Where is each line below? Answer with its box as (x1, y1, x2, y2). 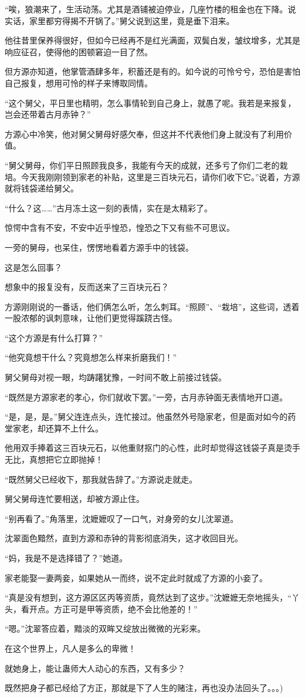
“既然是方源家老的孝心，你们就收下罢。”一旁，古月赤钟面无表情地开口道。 (5, 390, 288, 403)
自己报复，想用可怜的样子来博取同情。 (5, 76, 152, 89)
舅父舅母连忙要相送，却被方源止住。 (5, 493, 144, 505)
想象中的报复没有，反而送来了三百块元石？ (5, 281, 169, 293)
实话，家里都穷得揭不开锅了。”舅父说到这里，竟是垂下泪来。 (5, 14, 235, 26)
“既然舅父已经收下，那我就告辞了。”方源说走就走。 (5, 473, 198, 485)
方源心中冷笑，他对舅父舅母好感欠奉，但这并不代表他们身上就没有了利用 (5, 127, 284, 140)
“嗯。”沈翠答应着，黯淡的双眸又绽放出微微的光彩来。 (5, 622, 206, 635)
